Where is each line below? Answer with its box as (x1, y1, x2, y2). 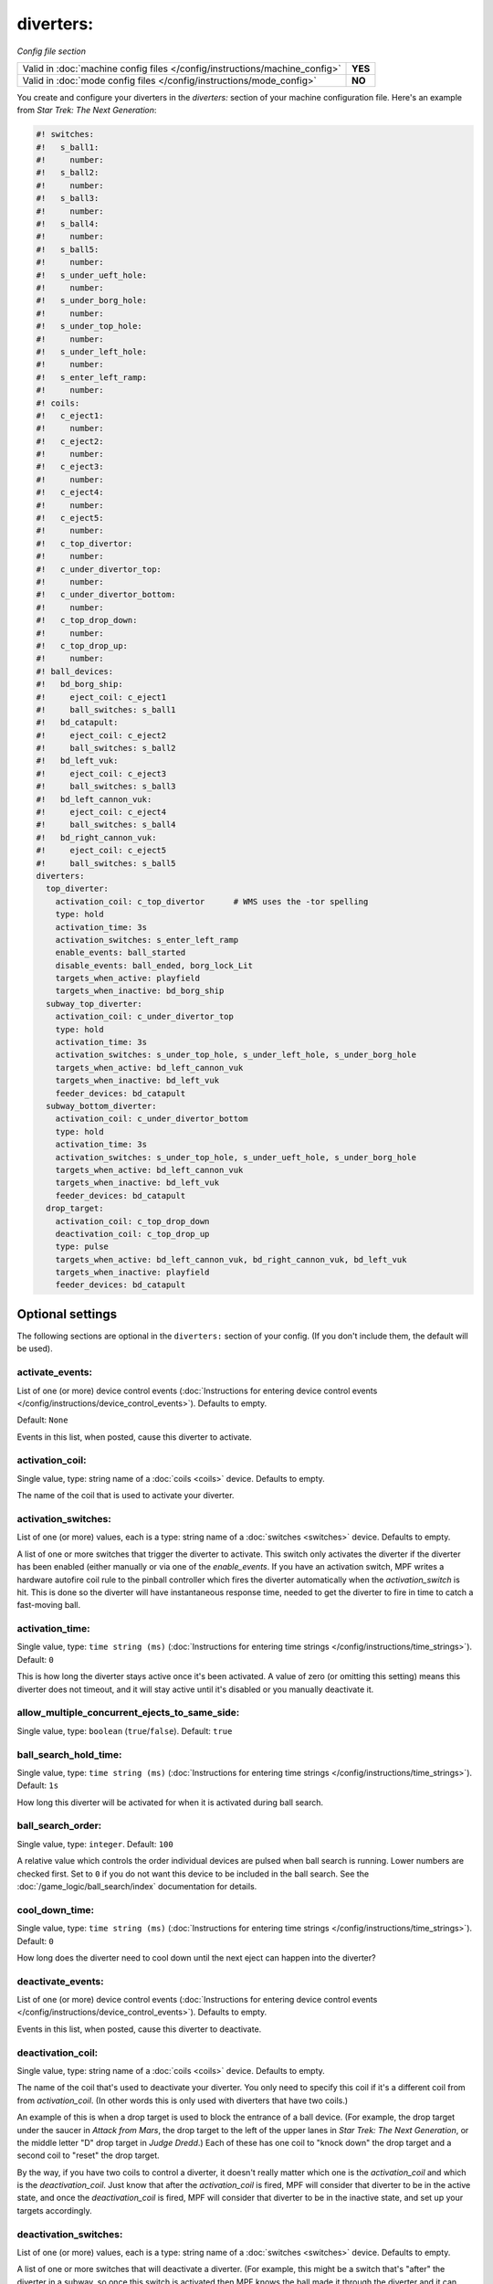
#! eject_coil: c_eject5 (36, 845, 167, 856)
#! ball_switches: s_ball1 (36, 704, 177, 714)
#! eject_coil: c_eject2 (36, 730, 167, 740)
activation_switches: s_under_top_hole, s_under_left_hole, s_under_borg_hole (55, 1050, 417, 1060)
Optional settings (16, 1306, 118, 1322)
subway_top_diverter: (46, 999, 143, 1009)
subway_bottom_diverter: (46, 1101, 157, 1111)
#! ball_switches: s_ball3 (36, 781, 177, 792)
